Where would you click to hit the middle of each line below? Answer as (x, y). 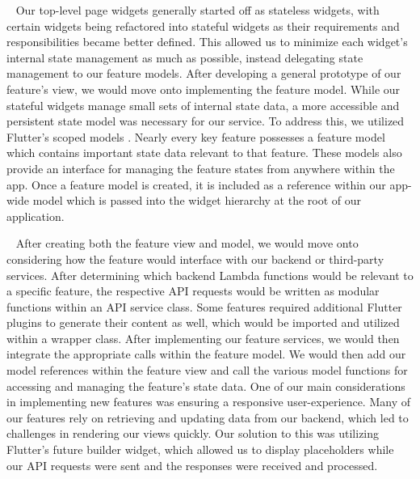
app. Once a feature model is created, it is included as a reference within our (196, 184)
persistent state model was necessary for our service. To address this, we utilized (206, 121)
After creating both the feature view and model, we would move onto (187, 243)
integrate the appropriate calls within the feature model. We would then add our (206, 354)
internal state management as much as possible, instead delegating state (185, 57)
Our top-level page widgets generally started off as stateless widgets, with (197, 10)
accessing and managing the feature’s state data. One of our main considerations (206, 386)
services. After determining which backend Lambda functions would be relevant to (210, 275)
